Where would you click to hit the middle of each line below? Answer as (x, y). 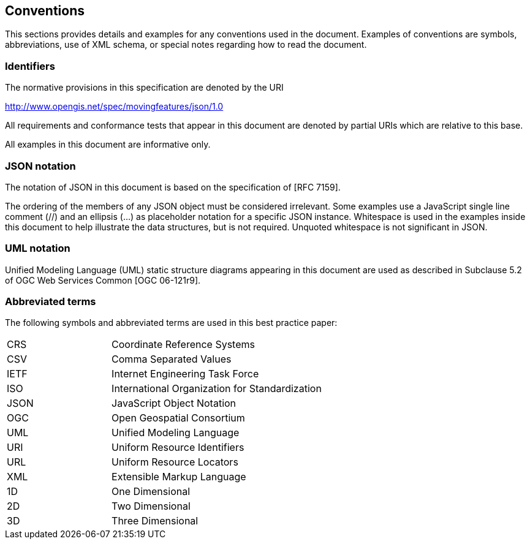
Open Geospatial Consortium (178, 418)
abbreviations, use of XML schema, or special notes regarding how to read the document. (186, 45)
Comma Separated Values (172, 359)
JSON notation (40, 166)
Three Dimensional (155, 521)
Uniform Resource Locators (175, 462)
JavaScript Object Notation (174, 403)
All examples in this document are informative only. (108, 145)
